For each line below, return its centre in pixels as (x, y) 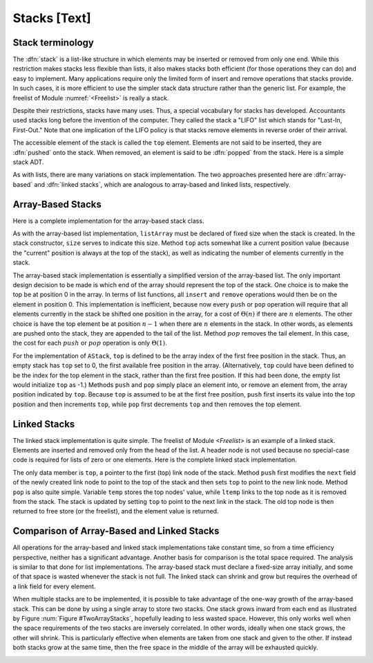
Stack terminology (54, 43)
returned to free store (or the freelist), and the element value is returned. (116, 511)
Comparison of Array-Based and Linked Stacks (116, 531)
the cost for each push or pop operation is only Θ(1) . (90, 343)
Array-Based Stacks (57, 204)
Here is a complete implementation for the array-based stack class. (108, 221)
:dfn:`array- (330, 175)
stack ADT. (28, 162)
